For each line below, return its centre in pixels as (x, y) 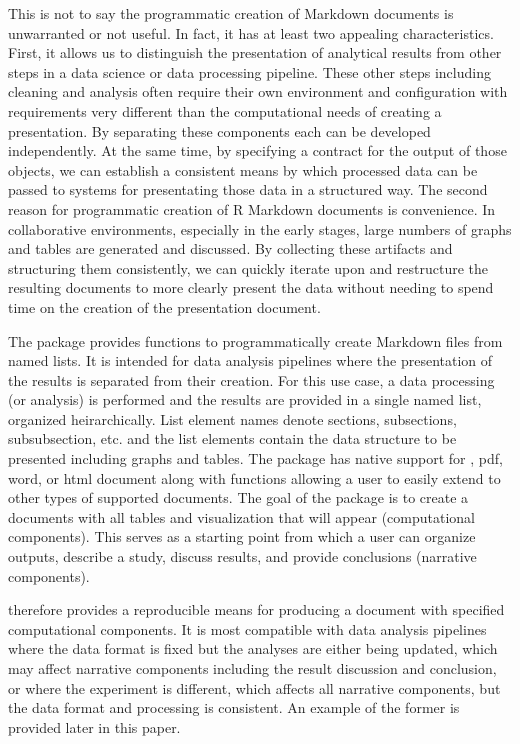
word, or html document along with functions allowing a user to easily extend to (254, 477)
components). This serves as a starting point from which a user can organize (242, 536)
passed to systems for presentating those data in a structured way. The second (248, 189)
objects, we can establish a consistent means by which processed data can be (243, 169)
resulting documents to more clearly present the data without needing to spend (251, 287)
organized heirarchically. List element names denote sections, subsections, (232, 418)
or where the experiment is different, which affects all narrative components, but (254, 687)
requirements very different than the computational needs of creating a (225, 110)
